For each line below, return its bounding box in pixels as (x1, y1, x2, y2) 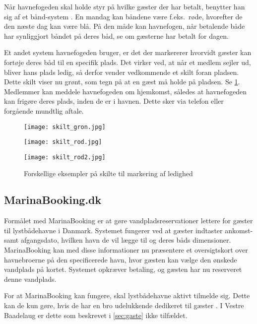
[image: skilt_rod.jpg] (24, 138, 102, 146)
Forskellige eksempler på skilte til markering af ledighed (24, 168, 193, 178)
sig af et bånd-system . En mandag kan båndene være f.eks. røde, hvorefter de (4, 11, 243, 21)
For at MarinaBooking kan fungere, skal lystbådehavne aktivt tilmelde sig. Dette (4, 290, 250, 301)
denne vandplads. (4, 273, 57, 284)
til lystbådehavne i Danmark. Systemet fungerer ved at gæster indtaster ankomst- (4, 225, 253, 235)
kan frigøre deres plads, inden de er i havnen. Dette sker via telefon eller (4, 96, 224, 106)
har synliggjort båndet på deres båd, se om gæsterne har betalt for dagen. (4, 30, 229, 41)
